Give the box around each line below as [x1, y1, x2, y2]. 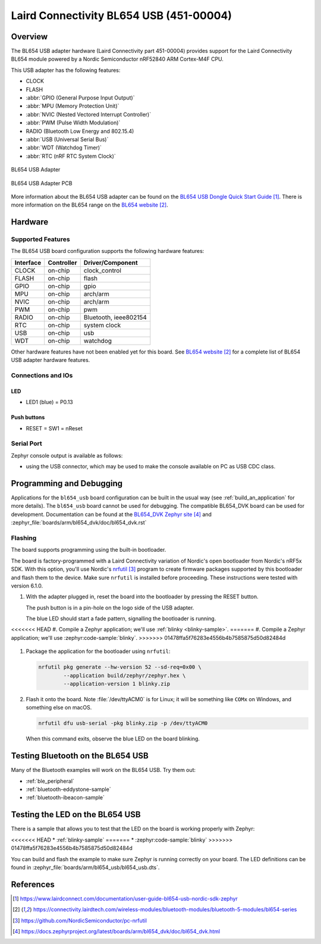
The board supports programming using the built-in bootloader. [11, 546, 166, 554]
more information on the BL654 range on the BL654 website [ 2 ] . [11, 201, 169, 208]
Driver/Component [83, 258, 138, 267]
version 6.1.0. [11, 582, 43, 589]
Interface [14, 258, 42, 267]
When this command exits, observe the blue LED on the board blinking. [26, 735, 200, 742]
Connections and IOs [11, 371, 73, 380]
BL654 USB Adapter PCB [11, 179, 73, 187]
